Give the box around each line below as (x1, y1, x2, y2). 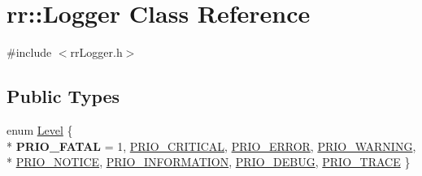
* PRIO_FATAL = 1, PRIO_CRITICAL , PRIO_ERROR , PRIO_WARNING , (7, 137, 416, 154)
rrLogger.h (70, 44, 123, 61)
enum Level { (7, 121, 73, 138)
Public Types (7, 84, 120, 109)
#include (7, 44, 52, 61)
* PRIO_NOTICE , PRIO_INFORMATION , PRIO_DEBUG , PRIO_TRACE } (7, 153, 411, 170)
